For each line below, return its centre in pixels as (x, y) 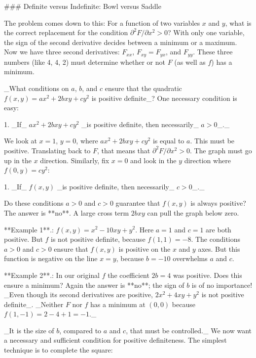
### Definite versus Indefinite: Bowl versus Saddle (83, 6)
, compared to (80, 330)
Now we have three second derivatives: (62, 52)
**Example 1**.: (29, 229)
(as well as (190, 62)
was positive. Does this (207, 275)
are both (219, 229)
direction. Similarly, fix (75, 160)
